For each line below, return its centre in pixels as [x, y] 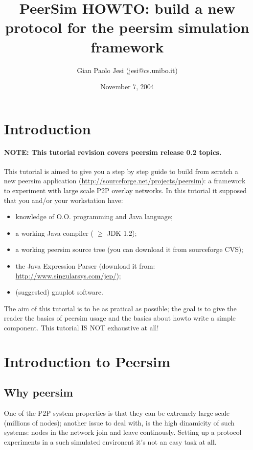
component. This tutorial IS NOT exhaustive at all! [81, 327]
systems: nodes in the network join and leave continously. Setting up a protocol [123, 432]
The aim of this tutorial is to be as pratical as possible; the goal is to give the [120, 308]
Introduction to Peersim [87, 361]
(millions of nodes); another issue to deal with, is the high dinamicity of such [119, 422]
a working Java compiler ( [54, 233]
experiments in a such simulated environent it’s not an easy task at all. [110, 441]
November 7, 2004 [127, 87]
